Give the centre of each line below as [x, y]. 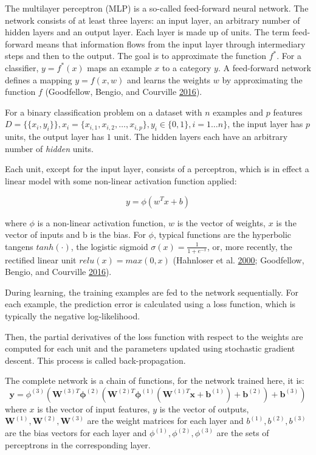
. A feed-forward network [264, 67]
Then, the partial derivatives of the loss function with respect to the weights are [154, 336]
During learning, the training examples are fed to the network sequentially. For [152, 292]
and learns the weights [169, 79]
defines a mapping [39, 79]
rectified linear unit [41, 259]
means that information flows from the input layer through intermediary [171, 43]
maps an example [119, 67]
